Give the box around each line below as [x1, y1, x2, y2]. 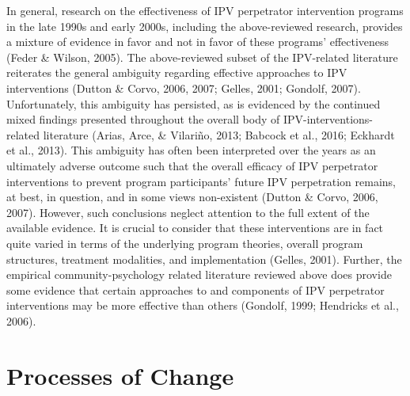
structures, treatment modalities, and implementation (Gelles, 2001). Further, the [6, 250, 402, 267]
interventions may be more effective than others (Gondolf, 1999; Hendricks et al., [6, 297, 399, 314]
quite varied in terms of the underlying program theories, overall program [6, 234, 363, 251]
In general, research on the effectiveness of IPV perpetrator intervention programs [6, 2, 404, 18]
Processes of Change [6, 359, 234, 391]
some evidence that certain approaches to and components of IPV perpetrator [6, 281, 385, 298]
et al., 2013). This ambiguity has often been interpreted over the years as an [6, 142, 376, 158]
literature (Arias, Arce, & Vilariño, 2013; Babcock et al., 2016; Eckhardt [43, 126, 395, 143]
